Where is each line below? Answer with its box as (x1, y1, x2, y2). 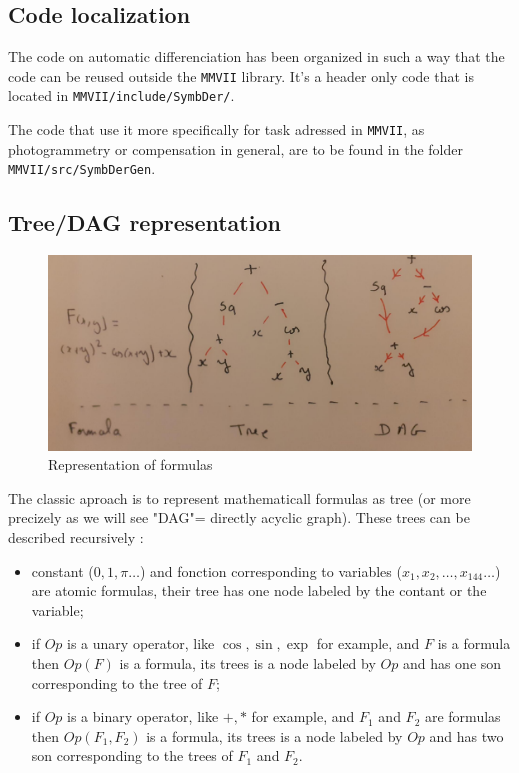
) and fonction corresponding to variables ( (139, 560, 402, 581)
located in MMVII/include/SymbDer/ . (8, 85, 235, 106)
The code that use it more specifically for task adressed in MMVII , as (8, 119, 425, 140)
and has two (429, 725, 504, 746)
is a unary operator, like (67, 633, 215, 654)
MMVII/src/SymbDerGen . (8, 158, 156, 179)
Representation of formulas (48, 454, 213, 475)
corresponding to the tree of (31, 672, 203, 693)
